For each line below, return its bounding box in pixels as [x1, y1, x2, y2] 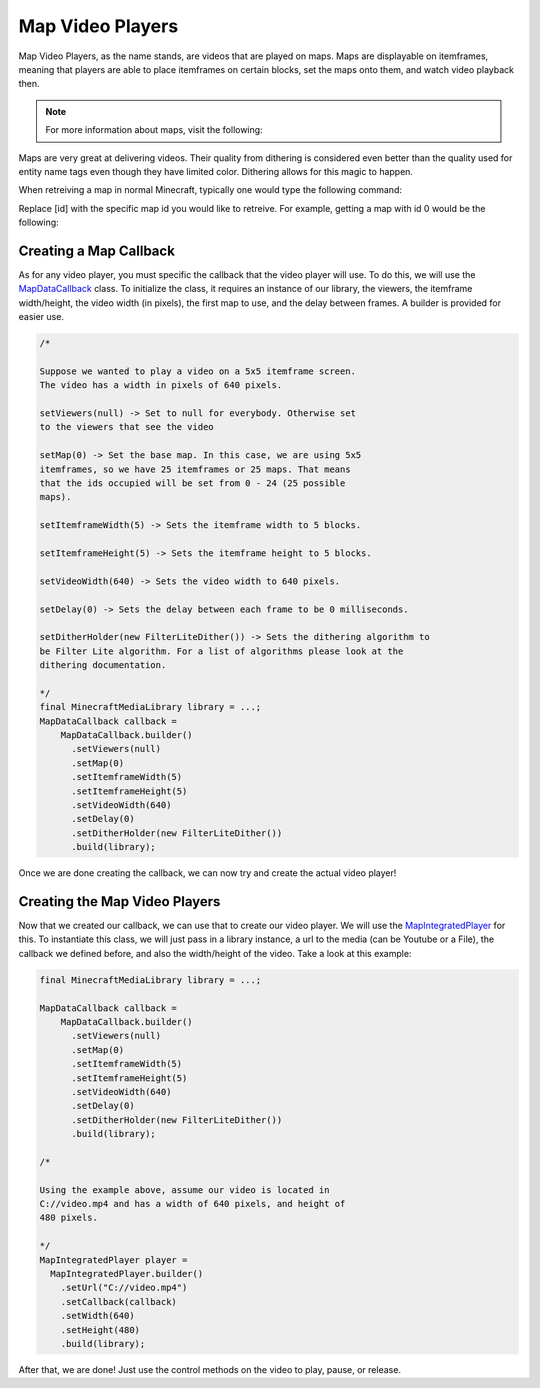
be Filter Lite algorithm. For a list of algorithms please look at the [39, 645, 404, 657]
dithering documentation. [39, 660, 167, 671]
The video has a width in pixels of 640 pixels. [39, 380, 283, 391]
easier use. [18, 311, 65, 323]
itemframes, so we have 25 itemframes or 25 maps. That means [39, 463, 351, 475]
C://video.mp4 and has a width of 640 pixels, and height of [39, 1198, 346, 1210]
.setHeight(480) [60, 1324, 140, 1335]
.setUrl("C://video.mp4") [60, 1282, 188, 1294]
